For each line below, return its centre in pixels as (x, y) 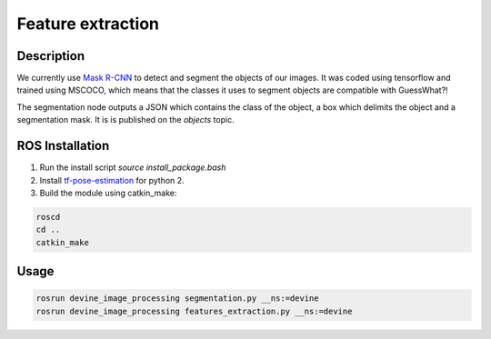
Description (51, 56)
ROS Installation (63, 146)
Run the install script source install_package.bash (133, 167)
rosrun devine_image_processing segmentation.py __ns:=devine (177, 299)
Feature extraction (88, 24)
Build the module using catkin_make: (108, 193)
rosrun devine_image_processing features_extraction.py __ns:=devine (194, 311)
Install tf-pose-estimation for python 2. (112, 180)
